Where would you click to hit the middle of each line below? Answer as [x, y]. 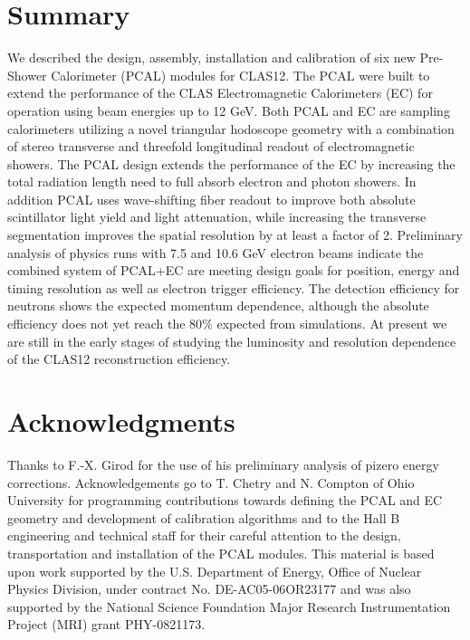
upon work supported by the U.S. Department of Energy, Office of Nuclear [215, 571]
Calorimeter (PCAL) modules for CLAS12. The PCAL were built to [240, 75]
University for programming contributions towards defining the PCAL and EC [225, 500]
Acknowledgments [121, 421]
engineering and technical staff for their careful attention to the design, [204, 535]
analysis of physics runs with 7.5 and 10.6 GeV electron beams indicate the [216, 252]
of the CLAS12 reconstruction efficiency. [119, 359]
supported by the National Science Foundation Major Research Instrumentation [229, 606]
